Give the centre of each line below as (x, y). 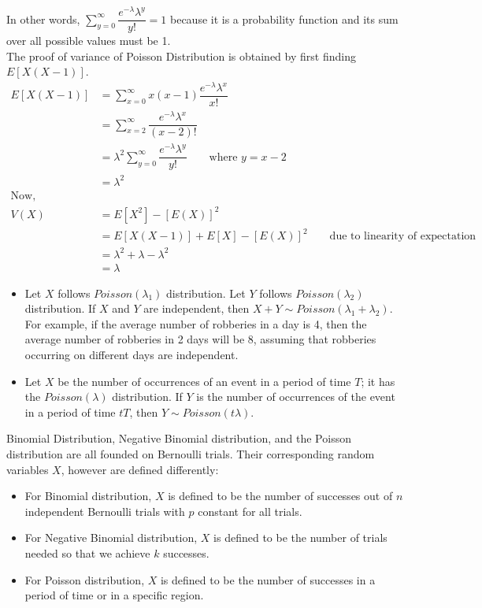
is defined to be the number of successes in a (268, 579)
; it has (378, 381)
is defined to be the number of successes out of (280, 496)
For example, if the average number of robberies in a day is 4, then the (196, 323)
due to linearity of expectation (403, 237)
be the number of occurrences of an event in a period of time (204, 381)
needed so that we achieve (87, 552)
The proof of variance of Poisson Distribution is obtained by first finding (181, 56)
